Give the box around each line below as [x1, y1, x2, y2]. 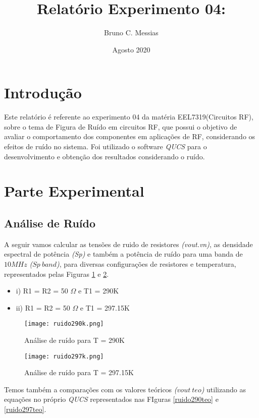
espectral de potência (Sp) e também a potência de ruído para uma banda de [4, 249, 243, 259]
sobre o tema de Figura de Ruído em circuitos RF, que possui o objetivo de [4, 121, 237, 132]
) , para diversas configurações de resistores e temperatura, [57, 258, 236, 269]
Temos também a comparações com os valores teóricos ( [4, 384, 177, 394]
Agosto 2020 [112, 44, 150, 54]
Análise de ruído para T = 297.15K [24, 367, 134, 378]
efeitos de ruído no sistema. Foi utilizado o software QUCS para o [4, 141, 207, 152]
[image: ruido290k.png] [24, 320, 104, 328]
